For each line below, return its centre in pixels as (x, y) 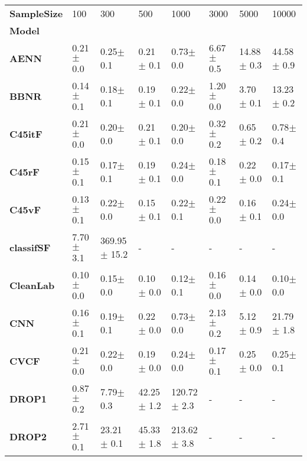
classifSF (30, 247)
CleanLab (32, 285)
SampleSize (36, 13)
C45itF (26, 134)
